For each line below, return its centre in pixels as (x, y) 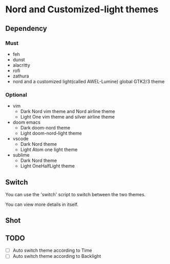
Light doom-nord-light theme (51, 133)
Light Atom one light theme (49, 149)
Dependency (26, 29)
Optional (16, 95)
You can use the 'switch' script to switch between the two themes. (76, 194)
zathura (21, 76)
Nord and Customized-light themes (82, 10)
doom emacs (27, 122)
